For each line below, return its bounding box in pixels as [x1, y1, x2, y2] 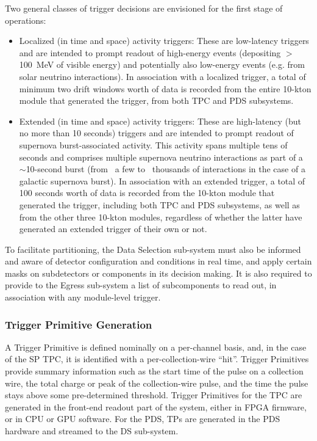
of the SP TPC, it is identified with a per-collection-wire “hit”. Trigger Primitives [5, 352, 309, 365]
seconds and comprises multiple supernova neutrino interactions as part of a [19, 150, 303, 163]
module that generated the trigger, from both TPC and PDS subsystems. [19, 94, 294, 107]
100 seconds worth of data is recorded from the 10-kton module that [19, 186, 275, 199]
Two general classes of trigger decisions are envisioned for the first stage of [5, 2, 283, 14]
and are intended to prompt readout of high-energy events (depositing [19, 46, 281, 59]
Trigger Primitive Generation [5, 316, 152, 332]
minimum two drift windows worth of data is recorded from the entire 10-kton [19, 82, 312, 95]
